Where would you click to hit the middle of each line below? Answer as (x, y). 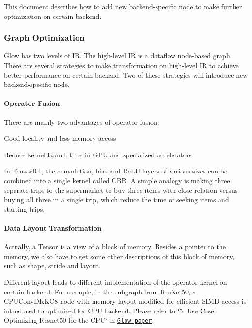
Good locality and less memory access (60, 138)
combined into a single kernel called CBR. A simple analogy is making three (117, 180)
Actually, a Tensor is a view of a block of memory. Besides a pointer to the (115, 247)
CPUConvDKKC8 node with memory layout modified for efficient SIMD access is (125, 301)
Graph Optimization (44, 38)
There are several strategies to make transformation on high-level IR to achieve (121, 65)
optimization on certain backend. (53, 16)
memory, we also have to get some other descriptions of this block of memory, (119, 256)
